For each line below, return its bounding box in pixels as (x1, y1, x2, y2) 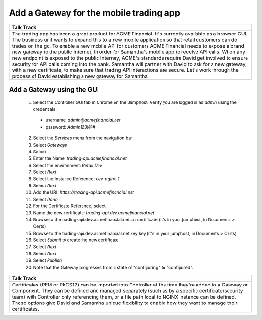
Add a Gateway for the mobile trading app (9, 7, 180, 18)
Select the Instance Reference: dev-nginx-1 (33, 176, 120, 182)
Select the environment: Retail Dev (33, 162, 103, 168)
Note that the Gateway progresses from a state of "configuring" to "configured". (33, 264, 194, 270)
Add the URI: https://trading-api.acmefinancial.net (33, 189, 134, 195)
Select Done (33, 196, 58, 202)
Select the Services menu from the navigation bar (33, 135, 133, 141)
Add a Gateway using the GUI (9, 85, 99, 94)
